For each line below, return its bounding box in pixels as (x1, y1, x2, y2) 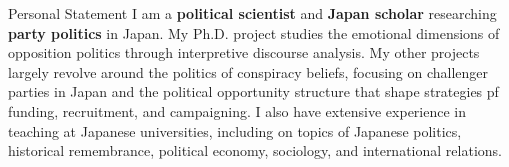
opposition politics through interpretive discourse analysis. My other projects (8, 42, 480, 63)
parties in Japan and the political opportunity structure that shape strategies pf (8, 81, 499, 102)
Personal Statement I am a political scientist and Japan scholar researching (8, 3, 497, 23)
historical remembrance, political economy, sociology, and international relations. (8, 140, 502, 161)
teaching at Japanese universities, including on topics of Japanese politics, (8, 120, 462, 141)
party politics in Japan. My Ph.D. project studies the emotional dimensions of (8, 22, 500, 43)
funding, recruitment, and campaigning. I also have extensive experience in (8, 100, 467, 121)
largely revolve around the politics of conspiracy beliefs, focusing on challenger (8, 61, 489, 82)
